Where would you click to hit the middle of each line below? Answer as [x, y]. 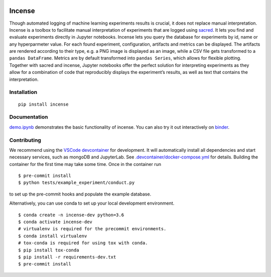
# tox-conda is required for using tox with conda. [83, 243]
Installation [23, 92]
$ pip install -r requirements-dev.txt [67, 257]
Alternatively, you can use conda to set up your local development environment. [92, 203]
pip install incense [43, 104]
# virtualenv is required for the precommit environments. [92, 229]
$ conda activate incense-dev [55, 222]
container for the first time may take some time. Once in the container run [85, 164]
